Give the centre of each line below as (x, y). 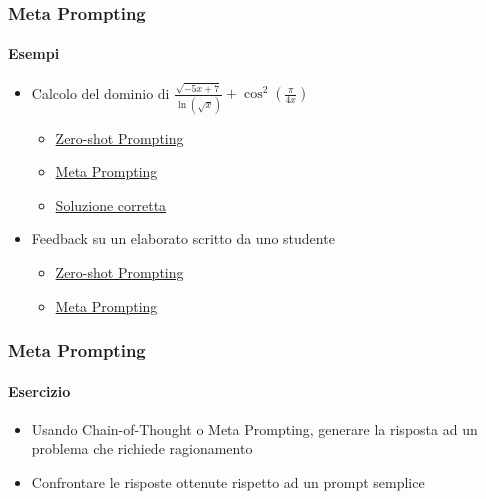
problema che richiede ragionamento (142, 448)
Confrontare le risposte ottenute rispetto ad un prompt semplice (228, 482)
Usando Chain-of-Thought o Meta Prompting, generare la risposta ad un (254, 428)
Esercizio (39, 390)
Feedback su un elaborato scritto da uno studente (183, 238)
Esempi (34, 53)
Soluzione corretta (111, 204)
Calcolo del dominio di (100, 92)
